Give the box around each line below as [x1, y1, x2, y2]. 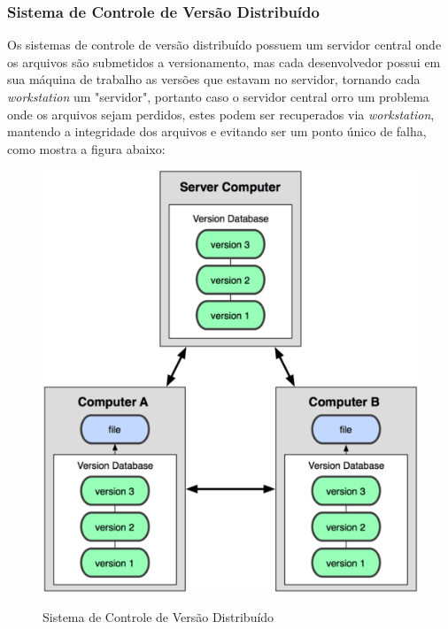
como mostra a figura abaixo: [7, 139, 166, 157]
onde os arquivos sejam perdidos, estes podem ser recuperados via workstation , [7, 104, 435, 123]
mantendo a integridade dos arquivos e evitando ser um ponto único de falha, [7, 122, 427, 141]
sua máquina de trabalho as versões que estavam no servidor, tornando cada [7, 70, 421, 88]
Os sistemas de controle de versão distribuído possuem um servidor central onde [7, 35, 442, 54]
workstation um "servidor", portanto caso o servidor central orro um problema [7, 88, 429, 105]
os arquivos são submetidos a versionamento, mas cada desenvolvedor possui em [7, 52, 441, 71]
